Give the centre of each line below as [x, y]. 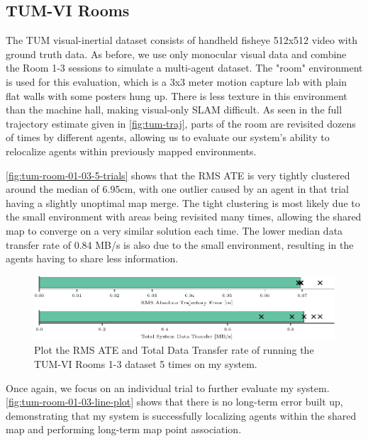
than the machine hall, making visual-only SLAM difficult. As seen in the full [174, 110]
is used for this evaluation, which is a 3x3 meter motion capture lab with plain [177, 81]
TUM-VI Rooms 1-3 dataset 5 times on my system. [146, 363]
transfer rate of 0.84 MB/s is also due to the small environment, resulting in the [180, 244]
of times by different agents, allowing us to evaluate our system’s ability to [168, 137]
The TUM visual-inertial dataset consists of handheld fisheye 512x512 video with [182, 40]
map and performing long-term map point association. [124, 429]
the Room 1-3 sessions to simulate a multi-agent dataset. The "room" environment [184, 68]
